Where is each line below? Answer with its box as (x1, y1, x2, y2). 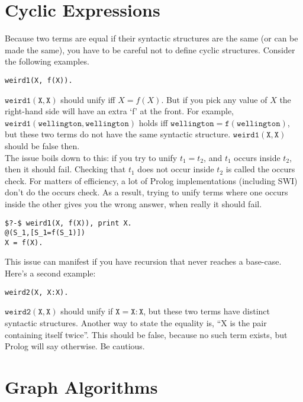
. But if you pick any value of (161, 93, 267, 105)
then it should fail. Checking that (5, 163, 126, 175)
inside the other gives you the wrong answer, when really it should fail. (5, 197, 262, 210)
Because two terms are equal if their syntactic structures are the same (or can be (5, 32, 298, 44)
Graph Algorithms (5, 374, 158, 398)
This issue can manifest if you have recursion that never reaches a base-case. (5, 255, 282, 268)
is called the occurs (225, 163, 295, 175)
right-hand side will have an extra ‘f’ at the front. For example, (5, 105, 234, 117)
